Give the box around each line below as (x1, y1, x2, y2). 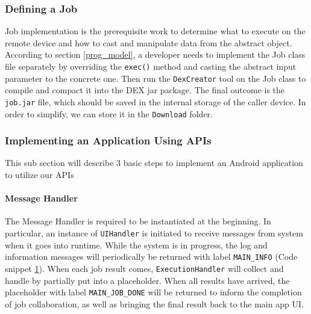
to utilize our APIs (5, 168, 74, 181)
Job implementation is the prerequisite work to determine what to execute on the (5, 25, 306, 37)
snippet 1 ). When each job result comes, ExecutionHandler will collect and (5, 262, 284, 274)
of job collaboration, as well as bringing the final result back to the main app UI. (5, 297, 304, 310)
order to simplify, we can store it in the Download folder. (5, 107, 213, 120)
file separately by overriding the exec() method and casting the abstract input (5, 60, 297, 72)
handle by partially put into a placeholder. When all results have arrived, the (5, 274, 290, 286)
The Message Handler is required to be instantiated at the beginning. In (5, 215, 271, 227)
